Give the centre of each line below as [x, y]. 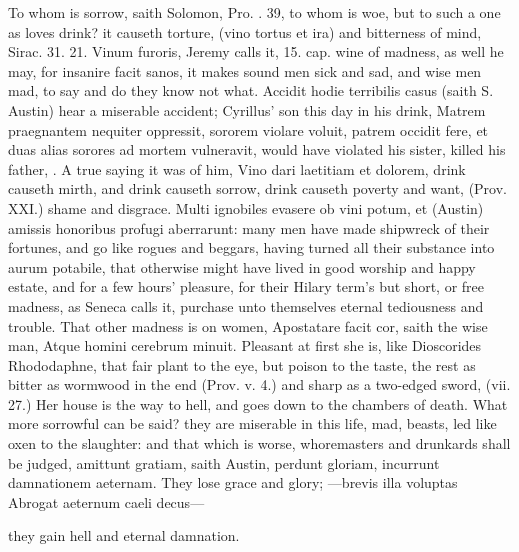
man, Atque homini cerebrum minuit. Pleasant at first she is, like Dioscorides [245, 345]
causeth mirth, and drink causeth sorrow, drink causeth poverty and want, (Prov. [257, 188]
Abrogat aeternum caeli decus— [106, 501]
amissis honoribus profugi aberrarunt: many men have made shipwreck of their [249, 227]
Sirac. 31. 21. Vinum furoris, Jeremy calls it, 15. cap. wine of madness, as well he [256, 51]
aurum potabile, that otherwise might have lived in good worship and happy [242, 266]
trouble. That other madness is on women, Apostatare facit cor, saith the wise [248, 325]
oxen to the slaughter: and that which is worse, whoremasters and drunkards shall [259, 443]
